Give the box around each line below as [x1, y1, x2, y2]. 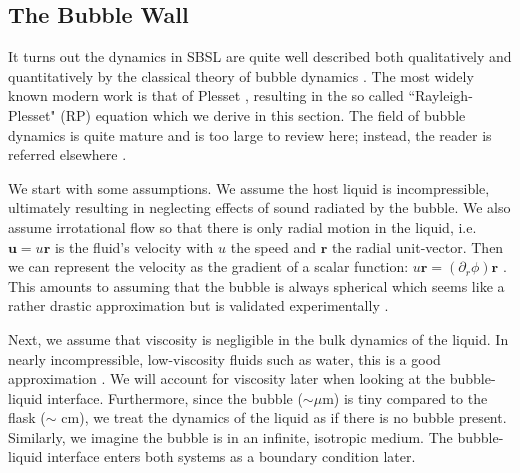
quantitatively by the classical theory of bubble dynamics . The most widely [8, 65, 474, 86]
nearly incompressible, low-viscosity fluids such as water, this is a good [8, 348, 441, 369]
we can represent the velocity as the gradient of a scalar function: [8, 256, 409, 277]
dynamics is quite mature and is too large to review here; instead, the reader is [8, 124, 492, 145]
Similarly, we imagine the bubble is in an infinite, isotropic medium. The [8, 426, 453, 447]
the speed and [230, 236, 316, 257]
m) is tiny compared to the [322, 387, 488, 408]
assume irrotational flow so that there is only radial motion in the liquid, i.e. [8, 216, 477, 237]
